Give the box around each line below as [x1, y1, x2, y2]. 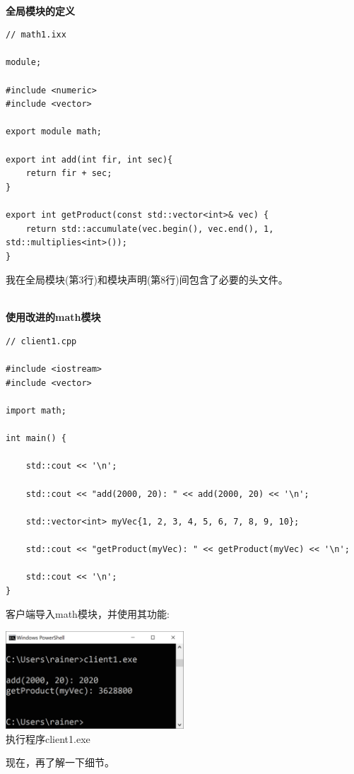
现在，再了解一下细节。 [6, 755, 114, 770]
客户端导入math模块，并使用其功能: [6, 606, 170, 621]
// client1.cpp [6, 336, 77, 347]
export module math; [6, 127, 102, 137]
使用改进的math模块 [6, 310, 101, 324]
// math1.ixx [6, 30, 66, 40]
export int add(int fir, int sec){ [6, 154, 173, 165]
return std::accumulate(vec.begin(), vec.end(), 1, [25, 223, 274, 234]
